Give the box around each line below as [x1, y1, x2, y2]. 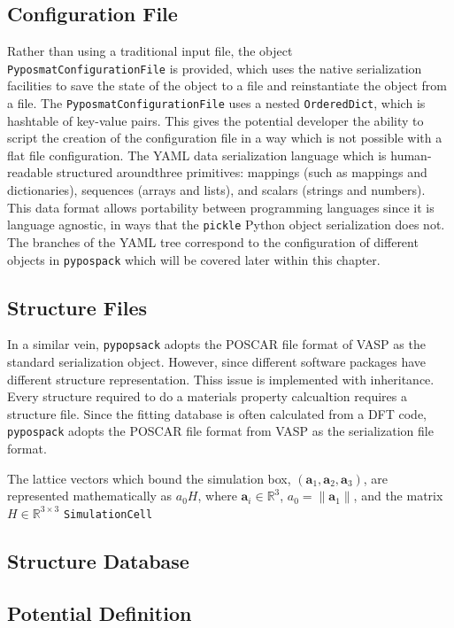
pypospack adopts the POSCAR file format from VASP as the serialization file [7, 422, 434, 440]
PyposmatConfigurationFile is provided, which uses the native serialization [7, 58, 422, 77]
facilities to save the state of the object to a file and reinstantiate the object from [7, 76, 447, 95]
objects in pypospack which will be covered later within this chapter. [7, 250, 381, 268]
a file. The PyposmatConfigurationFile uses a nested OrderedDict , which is [7, 94, 426, 112]
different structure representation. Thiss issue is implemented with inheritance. [7, 369, 435, 388]
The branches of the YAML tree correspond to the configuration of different [7, 232, 419, 251]
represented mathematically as [7, 486, 173, 505]
